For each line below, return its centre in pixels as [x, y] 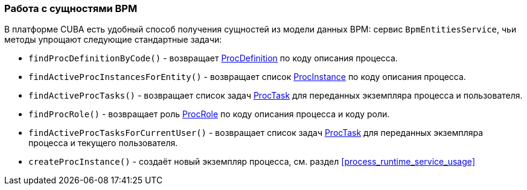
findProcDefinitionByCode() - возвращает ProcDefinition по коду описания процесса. [213, 58]
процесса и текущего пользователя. [103, 143]
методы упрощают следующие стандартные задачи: [113, 40]
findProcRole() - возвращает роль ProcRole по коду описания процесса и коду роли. [209, 114]
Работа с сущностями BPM [71, 8]
